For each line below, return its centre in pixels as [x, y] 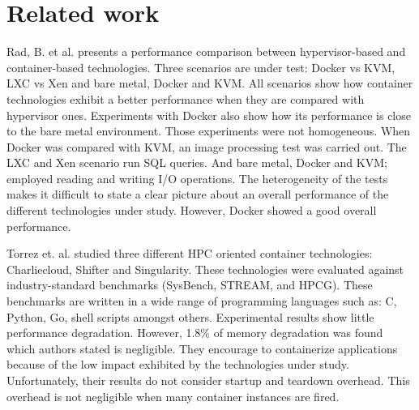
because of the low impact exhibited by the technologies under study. [178, 364]
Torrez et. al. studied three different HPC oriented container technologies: [190, 253]
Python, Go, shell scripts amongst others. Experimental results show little [190, 316]
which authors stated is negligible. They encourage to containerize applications [202, 348]
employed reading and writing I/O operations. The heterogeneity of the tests [197, 178]
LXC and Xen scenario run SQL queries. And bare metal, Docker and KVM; [197, 162]
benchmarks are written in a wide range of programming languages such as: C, [202, 301]
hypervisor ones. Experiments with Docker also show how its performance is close [209, 115]
